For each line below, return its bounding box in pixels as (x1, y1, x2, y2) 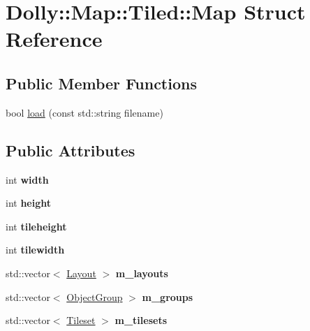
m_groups (142, 289, 193, 304)
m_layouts (115, 265, 168, 280)
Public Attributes (6, 139, 135, 161)
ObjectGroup (66, 289, 123, 304)
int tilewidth (6, 242, 65, 257)
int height (6, 196, 52, 210)
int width (6, 172, 49, 186)
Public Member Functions (6, 72, 197, 94)
